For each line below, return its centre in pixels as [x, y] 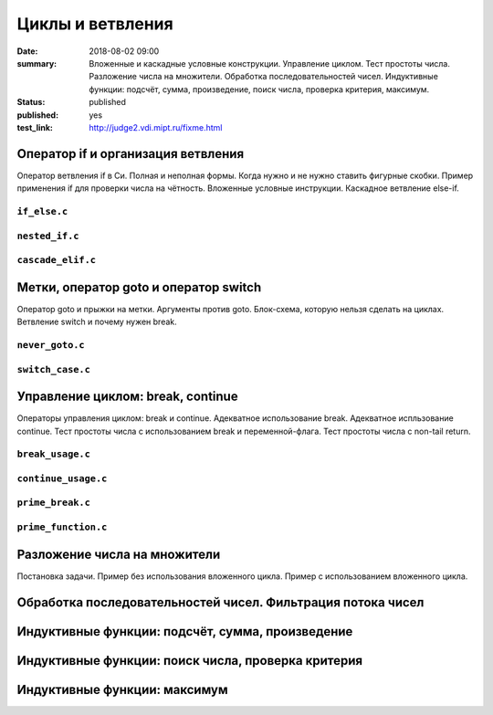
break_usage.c [54, 454]
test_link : [35, 127]
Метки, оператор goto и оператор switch [139, 287]
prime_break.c [54, 503]
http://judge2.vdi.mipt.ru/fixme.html [156, 127]
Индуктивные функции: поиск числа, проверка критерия [190, 661]
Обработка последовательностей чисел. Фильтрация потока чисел [220, 602]
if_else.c [42, 211]
